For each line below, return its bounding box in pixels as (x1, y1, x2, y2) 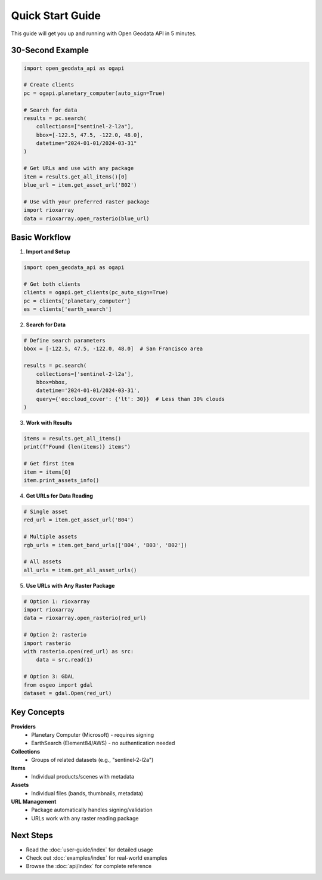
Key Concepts (11, 707, 65, 717)
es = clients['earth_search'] (23, 306, 112, 313)
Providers (11, 722, 36, 730)
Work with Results (26, 419, 73, 427)
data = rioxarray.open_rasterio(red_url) (23, 615, 147, 622)
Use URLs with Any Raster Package (26, 582, 115, 589)
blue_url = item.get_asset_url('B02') (23, 182, 137, 189)
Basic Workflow (11, 232, 72, 242)
